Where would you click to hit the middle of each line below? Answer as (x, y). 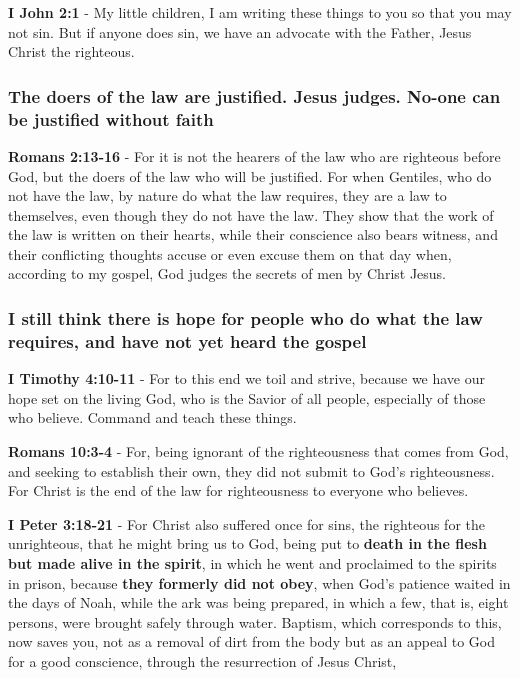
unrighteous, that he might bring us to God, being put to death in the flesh (247, 543)
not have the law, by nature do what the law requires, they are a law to (227, 195)
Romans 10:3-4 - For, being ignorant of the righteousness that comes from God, (258, 451)
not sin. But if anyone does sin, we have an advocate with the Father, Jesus (240, 31)
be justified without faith (111, 118)
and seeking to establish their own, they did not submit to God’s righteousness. (251, 470)
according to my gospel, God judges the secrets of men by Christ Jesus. (227, 273)
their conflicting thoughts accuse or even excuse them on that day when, (230, 253)
